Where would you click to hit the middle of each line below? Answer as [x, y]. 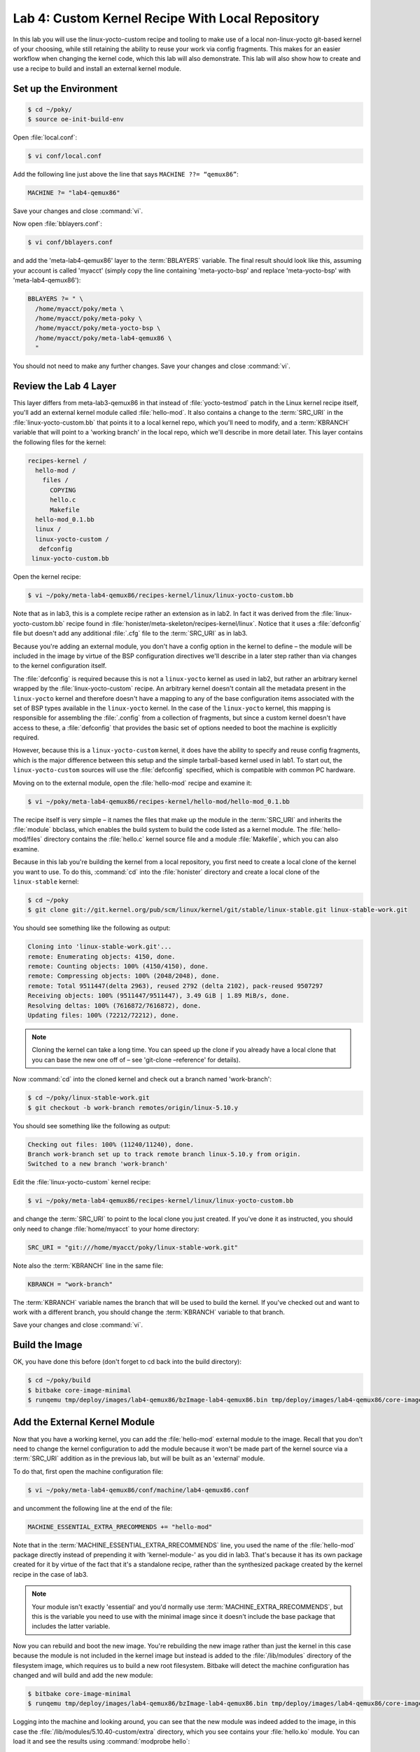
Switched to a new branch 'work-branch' [98, 1164]
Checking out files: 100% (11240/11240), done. [111, 1144]
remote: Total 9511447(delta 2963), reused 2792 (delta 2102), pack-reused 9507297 [175, 986]
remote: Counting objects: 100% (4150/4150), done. [118, 966]
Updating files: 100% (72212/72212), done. [104, 1015]
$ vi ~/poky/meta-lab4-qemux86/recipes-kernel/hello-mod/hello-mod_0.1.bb [159, 801]
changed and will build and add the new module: [83, 1675]
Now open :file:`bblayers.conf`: [58, 224]
